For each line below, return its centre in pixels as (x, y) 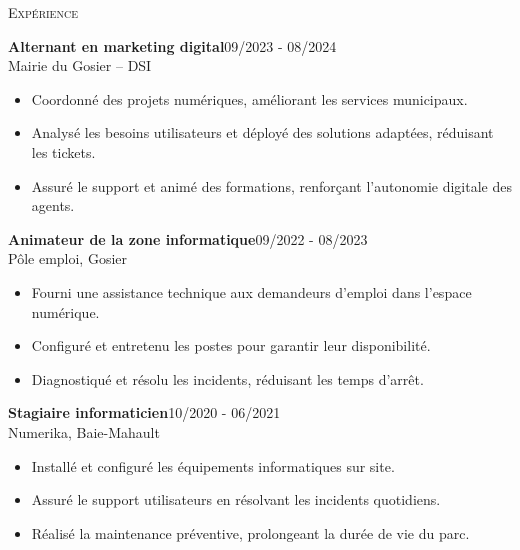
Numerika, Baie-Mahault (84, 431)
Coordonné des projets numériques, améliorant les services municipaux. (249, 98)
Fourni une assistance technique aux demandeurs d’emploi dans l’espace (251, 291)
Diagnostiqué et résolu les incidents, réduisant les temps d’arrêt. (227, 378)
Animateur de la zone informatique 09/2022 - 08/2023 (188, 238)
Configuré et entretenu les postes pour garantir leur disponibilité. (231, 345)
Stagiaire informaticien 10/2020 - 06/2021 (144, 412)
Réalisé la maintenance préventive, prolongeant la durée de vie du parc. (250, 532)
